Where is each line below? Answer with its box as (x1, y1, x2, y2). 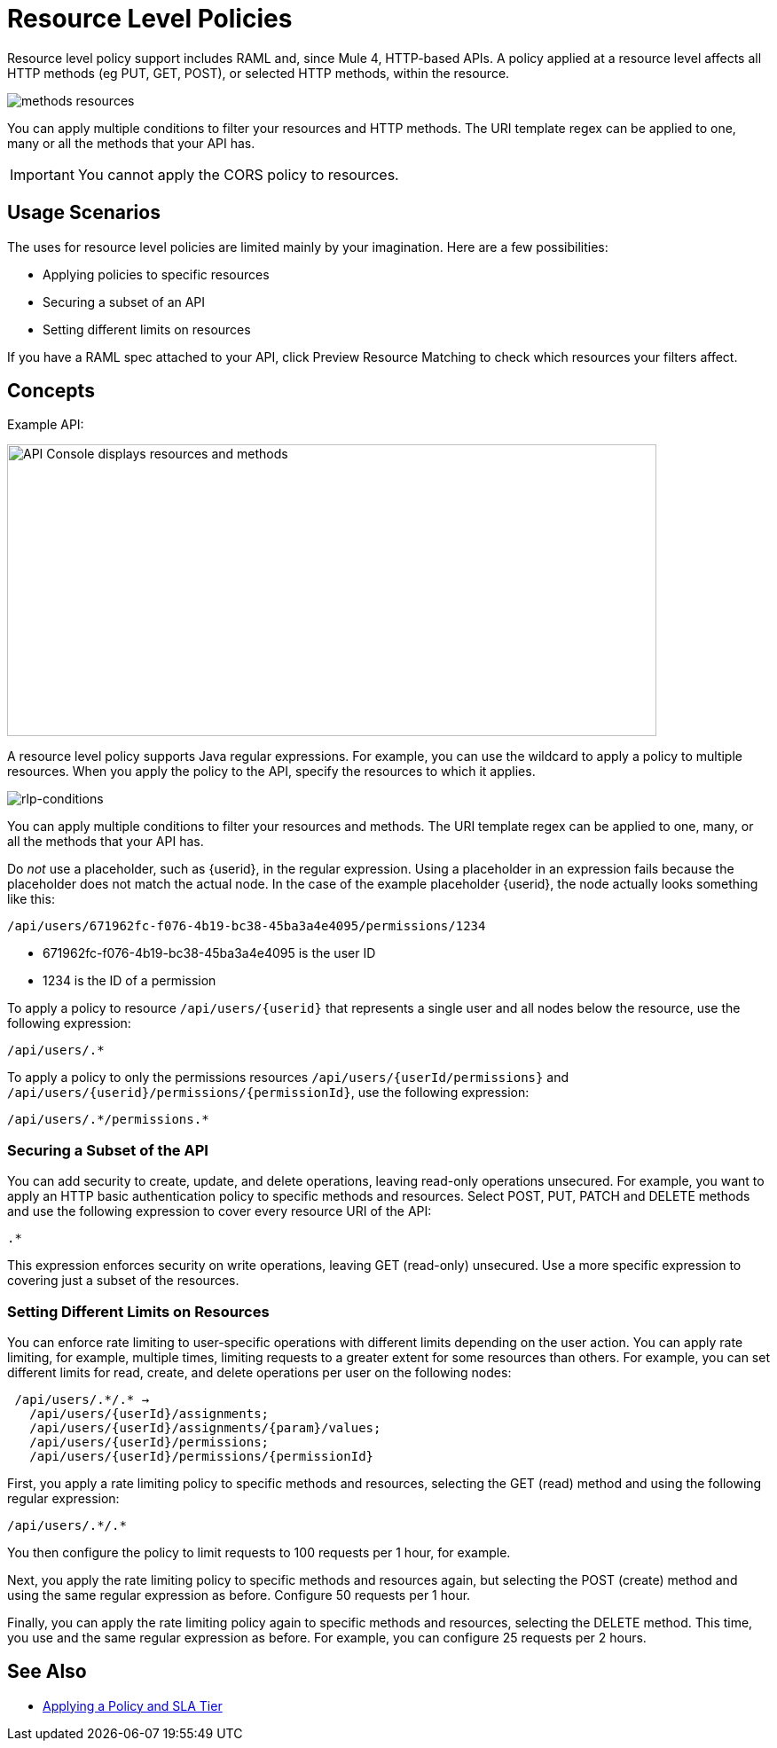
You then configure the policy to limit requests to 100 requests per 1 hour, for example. (7, 1544, 511, 1560)
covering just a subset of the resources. (7, 1273, 239, 1289)
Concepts (7, 380, 95, 403)
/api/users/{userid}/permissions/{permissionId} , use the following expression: (7, 1085, 530, 1101)
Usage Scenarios (7, 201, 161, 224)
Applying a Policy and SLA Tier (43, 1697, 223, 1713)
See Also (7, 1660, 87, 1683)
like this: (7, 891, 55, 907)
